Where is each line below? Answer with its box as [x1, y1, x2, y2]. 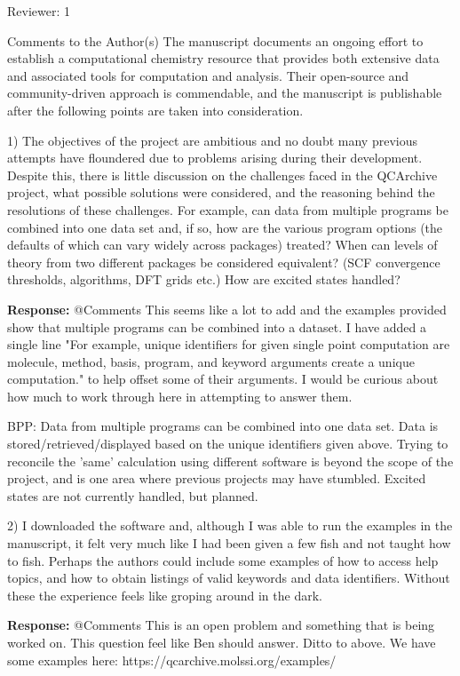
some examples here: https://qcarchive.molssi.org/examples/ [7, 650, 337, 669]
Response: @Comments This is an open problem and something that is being [7, 616, 435, 634]
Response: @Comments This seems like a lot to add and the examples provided [7, 299, 447, 318]
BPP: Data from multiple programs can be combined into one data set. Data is [7, 417, 439, 435]
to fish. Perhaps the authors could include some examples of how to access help [7, 551, 439, 569]
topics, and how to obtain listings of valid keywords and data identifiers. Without [7, 569, 450, 587]
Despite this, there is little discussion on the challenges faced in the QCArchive [7, 165, 438, 184]
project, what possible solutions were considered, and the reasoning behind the [7, 183, 435, 202]
